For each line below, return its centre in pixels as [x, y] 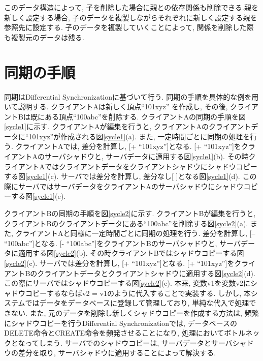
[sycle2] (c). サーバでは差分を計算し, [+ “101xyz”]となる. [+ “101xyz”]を [119, 263]
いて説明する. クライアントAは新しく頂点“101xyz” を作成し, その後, [116, 107]
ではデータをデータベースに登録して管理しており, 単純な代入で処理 [137, 303]
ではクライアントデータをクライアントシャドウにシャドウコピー [151, 166]
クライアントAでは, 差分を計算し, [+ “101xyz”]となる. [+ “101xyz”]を [128, 146]
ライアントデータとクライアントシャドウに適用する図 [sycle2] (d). [150, 273]
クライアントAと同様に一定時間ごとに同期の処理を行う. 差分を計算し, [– [135, 233]
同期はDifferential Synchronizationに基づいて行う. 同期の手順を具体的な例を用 [131, 96]
